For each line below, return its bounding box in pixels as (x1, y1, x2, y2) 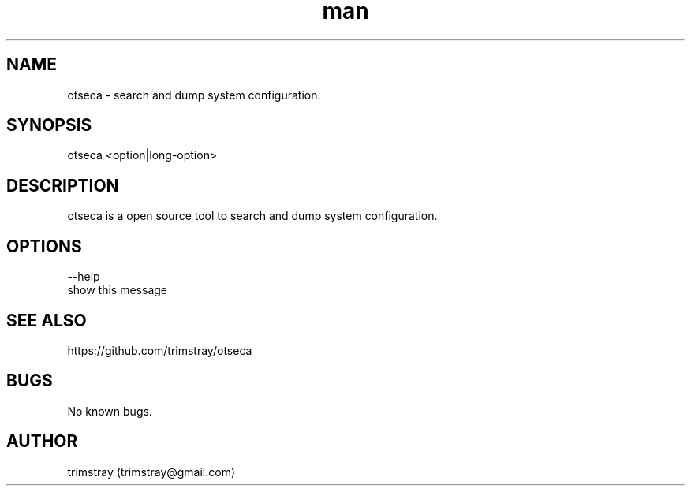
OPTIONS (6, 236, 82, 256)
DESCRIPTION (6, 175, 119, 196)
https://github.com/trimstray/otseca (67, 343, 252, 357)
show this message (67, 283, 167, 297)
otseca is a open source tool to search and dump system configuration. (67, 209, 438, 223)
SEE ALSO (6, 310, 87, 330)
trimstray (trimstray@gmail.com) (67, 464, 236, 479)
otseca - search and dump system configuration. (67, 88, 321, 102)
